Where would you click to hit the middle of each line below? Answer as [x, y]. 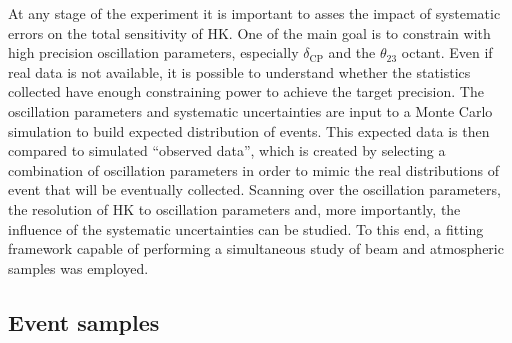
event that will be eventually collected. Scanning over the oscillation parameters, [254, 189]
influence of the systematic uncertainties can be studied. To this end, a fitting [246, 228]
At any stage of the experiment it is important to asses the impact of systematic [254, 13]
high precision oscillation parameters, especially [153, 52]
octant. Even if [447, 52]
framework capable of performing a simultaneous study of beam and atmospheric [256, 248]
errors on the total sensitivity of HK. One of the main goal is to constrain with [249, 32]
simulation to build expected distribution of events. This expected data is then [249, 130]
